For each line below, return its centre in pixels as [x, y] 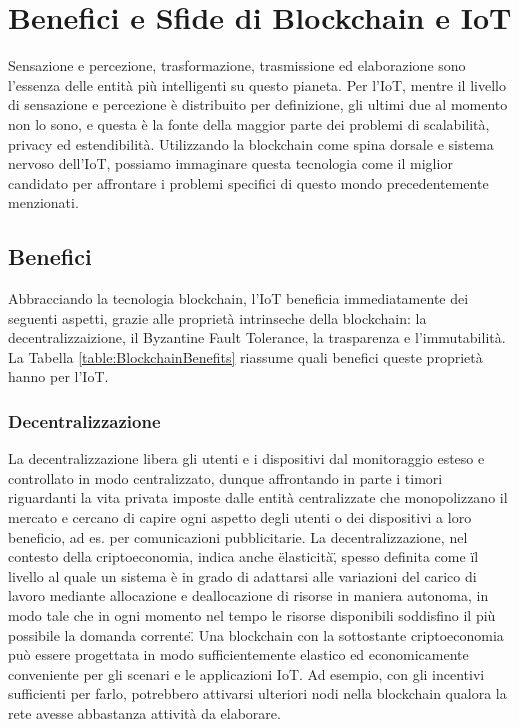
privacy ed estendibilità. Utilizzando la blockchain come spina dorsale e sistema [251, 143]
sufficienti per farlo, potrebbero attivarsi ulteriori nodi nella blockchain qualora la [257, 693]
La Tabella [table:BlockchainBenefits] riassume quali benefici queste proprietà [245, 356]
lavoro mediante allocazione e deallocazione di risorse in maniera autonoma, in [248, 595]
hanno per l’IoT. [58, 376]
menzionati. [43, 202]
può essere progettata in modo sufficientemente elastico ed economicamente [238, 654]
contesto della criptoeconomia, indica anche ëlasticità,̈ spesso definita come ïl [243, 556]
